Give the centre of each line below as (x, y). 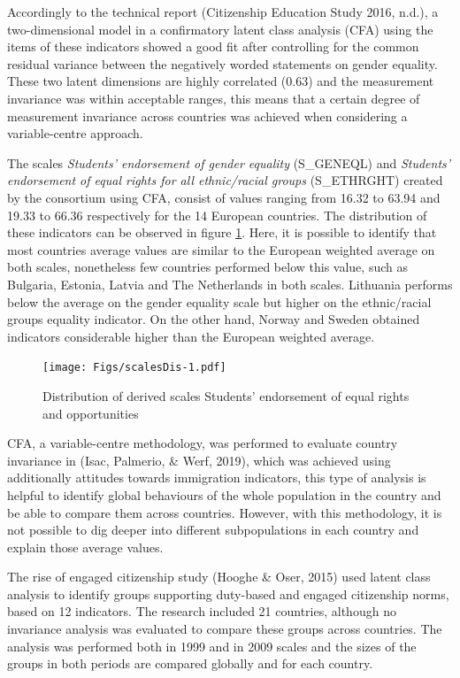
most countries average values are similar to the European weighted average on (221, 249)
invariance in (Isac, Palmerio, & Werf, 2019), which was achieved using (199, 460)
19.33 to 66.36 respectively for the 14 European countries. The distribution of (217, 215)
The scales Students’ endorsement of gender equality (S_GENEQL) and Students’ (229, 162)
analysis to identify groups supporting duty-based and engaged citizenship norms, (228, 593)
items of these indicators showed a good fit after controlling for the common (213, 46)
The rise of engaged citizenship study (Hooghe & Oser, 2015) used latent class (219, 577)
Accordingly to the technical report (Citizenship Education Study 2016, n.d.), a (223, 12)
